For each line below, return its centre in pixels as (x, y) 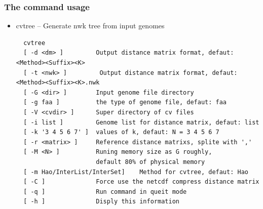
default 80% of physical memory (151, 162)
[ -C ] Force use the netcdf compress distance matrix (141, 182)
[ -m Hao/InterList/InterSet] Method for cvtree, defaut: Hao (136, 172)
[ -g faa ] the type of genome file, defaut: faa (125, 102)
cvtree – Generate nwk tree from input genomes (90, 26)
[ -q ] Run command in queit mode (105, 192)
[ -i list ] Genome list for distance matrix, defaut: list (141, 122)
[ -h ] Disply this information (101, 202)
